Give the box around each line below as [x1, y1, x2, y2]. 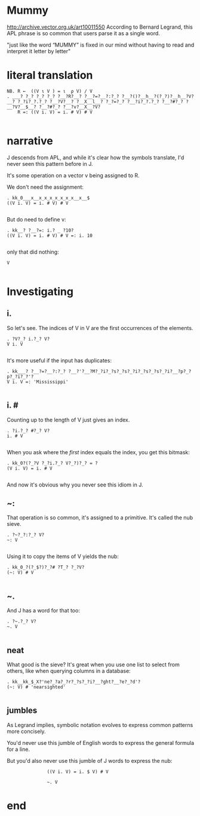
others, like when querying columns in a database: [7, 667, 131, 675]
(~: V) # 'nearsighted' [7, 684, 66, 690]
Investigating [7, 285, 74, 298]
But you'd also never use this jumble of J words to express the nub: [7, 757, 173, 764]
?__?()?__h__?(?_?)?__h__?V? [121, 93, 195, 99]
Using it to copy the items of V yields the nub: [7, 553, 119, 560]
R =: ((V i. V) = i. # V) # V [17, 109, 93, 115]
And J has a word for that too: [7, 607, 80, 614]
